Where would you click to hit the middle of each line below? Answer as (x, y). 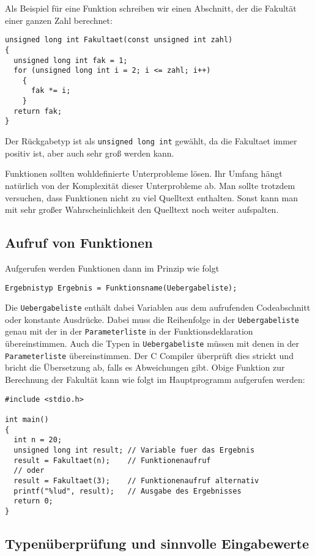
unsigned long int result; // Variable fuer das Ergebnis (134, 450)
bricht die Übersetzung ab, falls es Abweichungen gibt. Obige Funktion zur (145, 367)
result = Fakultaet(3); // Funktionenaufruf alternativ (136, 480)
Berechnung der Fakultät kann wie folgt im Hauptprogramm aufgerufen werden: (155, 380)
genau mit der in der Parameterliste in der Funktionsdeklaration (129, 331)
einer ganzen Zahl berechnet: (59, 20)
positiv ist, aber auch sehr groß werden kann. (90, 153)
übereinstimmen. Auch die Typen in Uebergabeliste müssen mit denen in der (152, 343)
